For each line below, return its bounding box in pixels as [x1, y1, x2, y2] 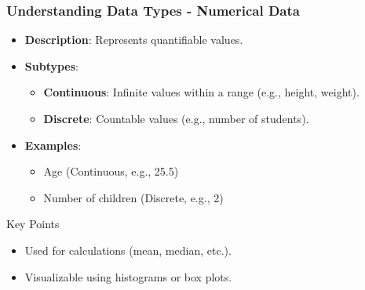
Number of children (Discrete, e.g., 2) [43, 189, 224, 205]
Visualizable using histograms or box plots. [24, 268, 232, 285]
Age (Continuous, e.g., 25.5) [43, 163, 179, 179]
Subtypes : [24, 57, 78, 74]
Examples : [24, 136, 82, 153]
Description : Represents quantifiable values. [24, 31, 243, 48]
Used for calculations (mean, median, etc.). [24, 241, 232, 258]
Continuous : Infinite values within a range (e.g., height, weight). [43, 84, 360, 100]
